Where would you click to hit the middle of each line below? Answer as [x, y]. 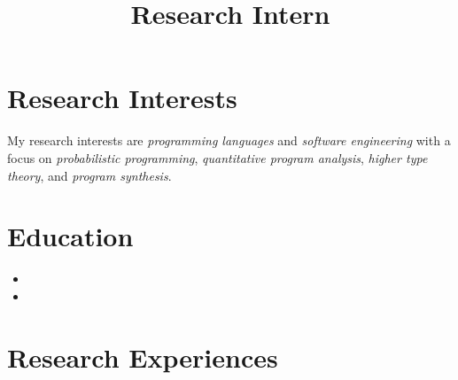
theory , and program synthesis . [89, 175]
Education [70, 236]
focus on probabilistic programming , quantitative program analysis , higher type [217, 157]
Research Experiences [143, 357]
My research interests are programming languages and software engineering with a [229, 140]
